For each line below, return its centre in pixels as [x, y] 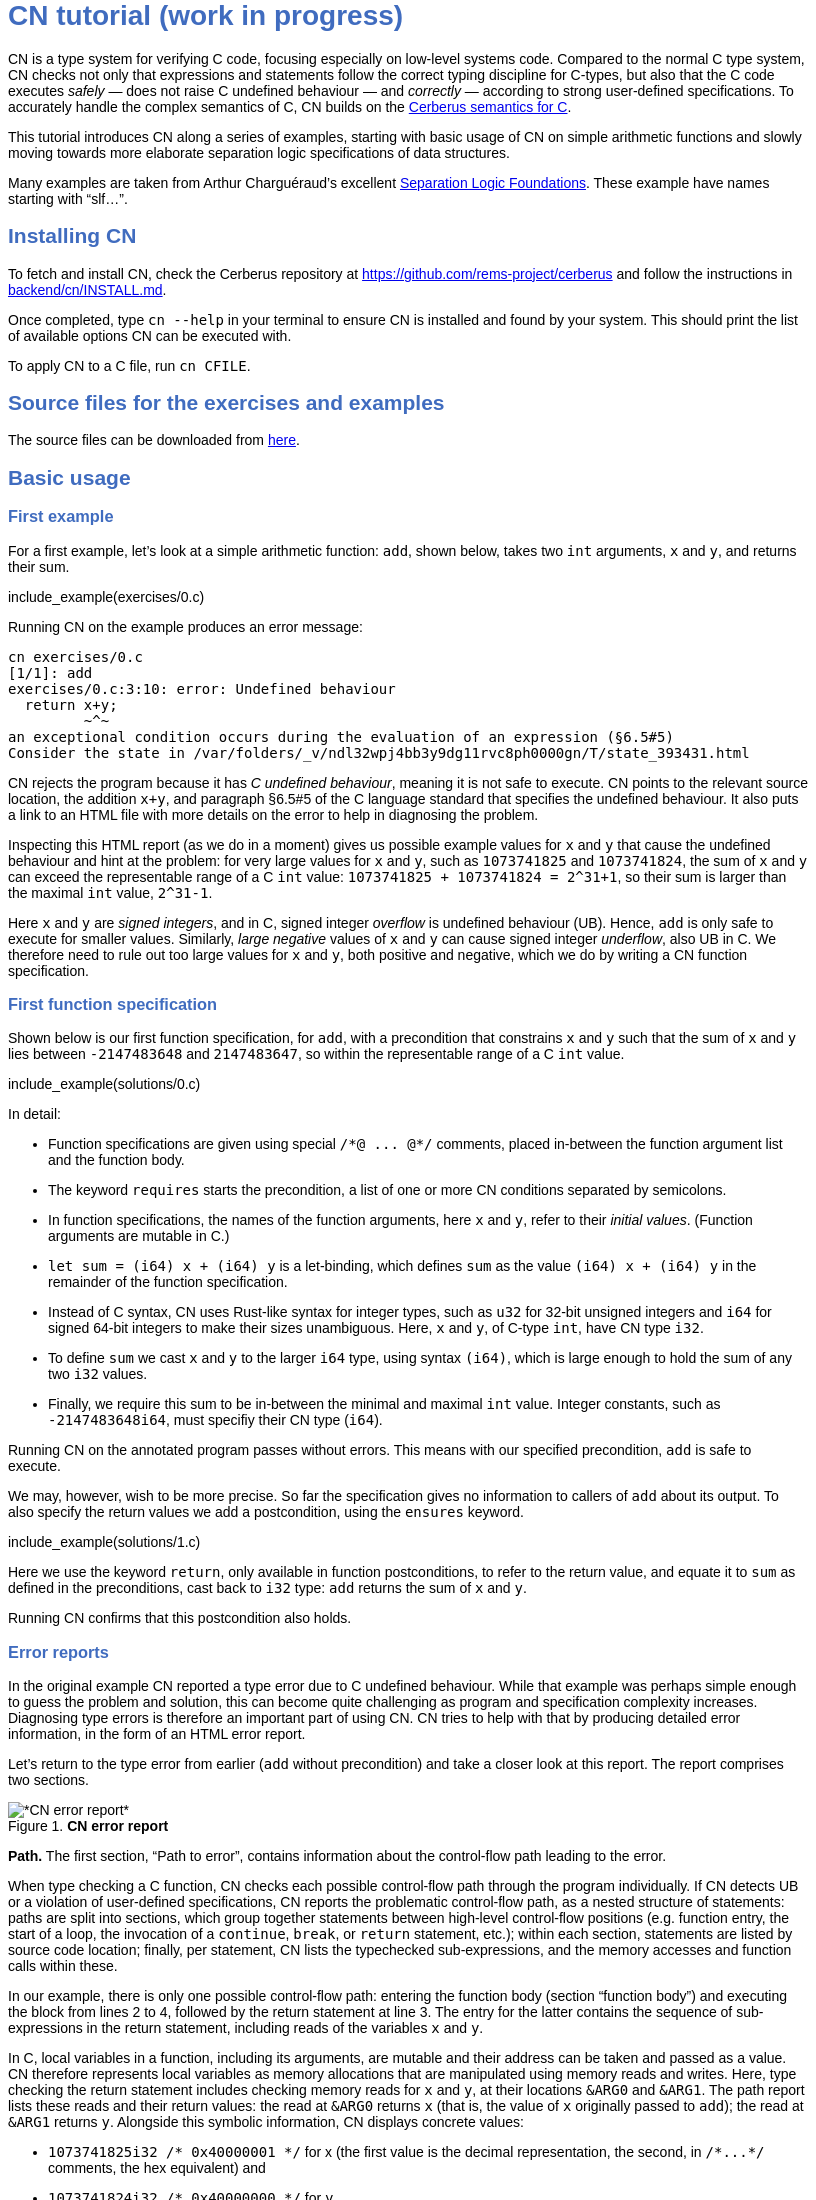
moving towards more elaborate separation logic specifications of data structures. [259, 152]
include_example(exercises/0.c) [106, 596]
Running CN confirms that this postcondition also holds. [180, 1618]
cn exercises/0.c [75, 656]
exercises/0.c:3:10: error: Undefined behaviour [202, 688]
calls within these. [63, 1966]
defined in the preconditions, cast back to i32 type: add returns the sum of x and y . [267, 1588]
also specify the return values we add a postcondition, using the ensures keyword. [266, 1512]
